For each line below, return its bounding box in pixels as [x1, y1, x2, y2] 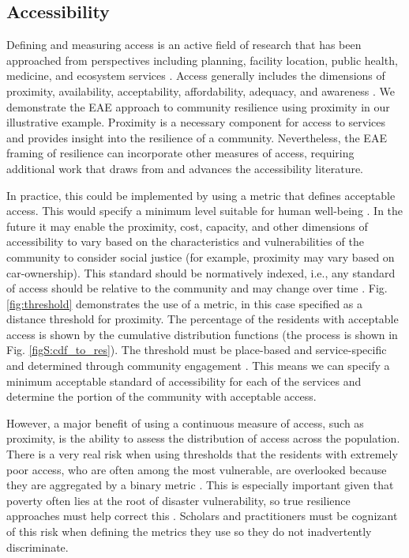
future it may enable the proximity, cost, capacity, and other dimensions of [6, 217, 368, 234]
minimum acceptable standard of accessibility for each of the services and [6, 372, 362, 389]
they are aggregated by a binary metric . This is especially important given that [6, 477, 394, 493]
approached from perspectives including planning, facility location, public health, [6, 51, 398, 68]
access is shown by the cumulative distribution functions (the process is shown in [6, 326, 398, 342]
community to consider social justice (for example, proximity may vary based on [6, 248, 395, 265]
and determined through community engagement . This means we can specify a [6, 357, 390, 374]
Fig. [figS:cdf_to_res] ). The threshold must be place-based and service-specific [6, 341, 387, 358]
